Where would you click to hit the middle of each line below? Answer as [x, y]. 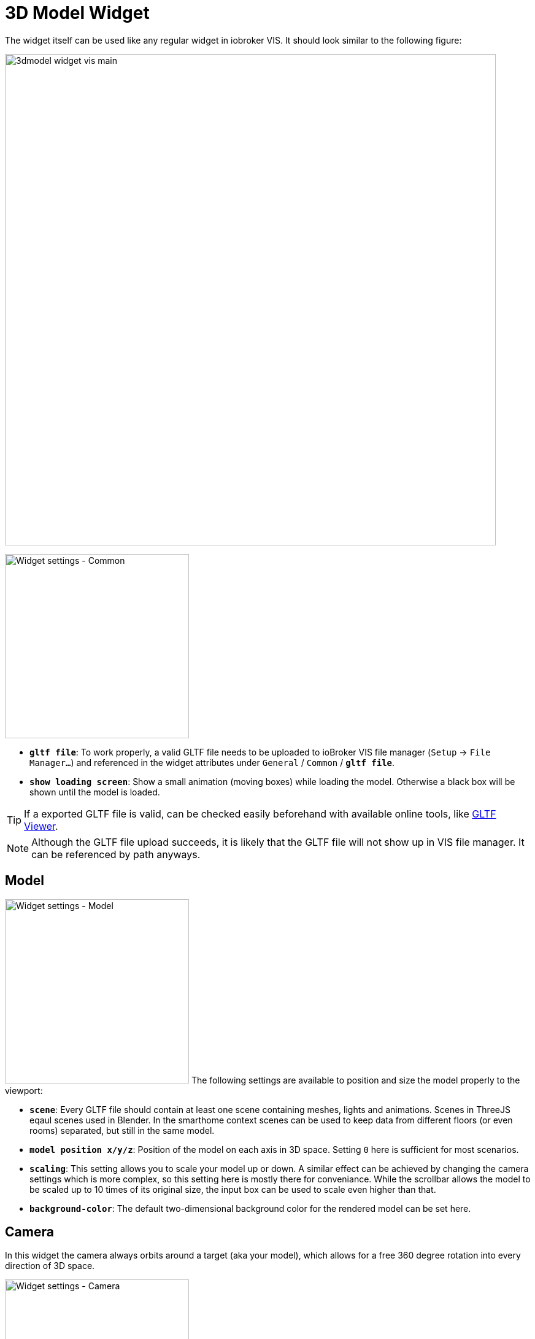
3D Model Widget [77, 13]
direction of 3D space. [50, 1266]
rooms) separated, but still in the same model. [122, 1130]
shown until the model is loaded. [95, 792]
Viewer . [41, 826]
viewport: [24, 1090]
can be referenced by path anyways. [116, 854]
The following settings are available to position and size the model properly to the [356, 1080]
